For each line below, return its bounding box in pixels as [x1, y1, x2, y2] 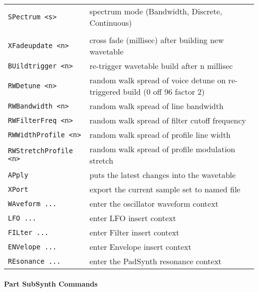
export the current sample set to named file [89, 183, 241, 195]
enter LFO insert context [89, 212, 176, 224]
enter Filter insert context [89, 227, 180, 238]
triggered [89, 86, 121, 97]
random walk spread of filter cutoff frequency [89, 115, 246, 126]
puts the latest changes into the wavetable [89, 169, 236, 180]
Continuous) [89, 17, 132, 28]
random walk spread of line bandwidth [89, 100, 224, 112]
